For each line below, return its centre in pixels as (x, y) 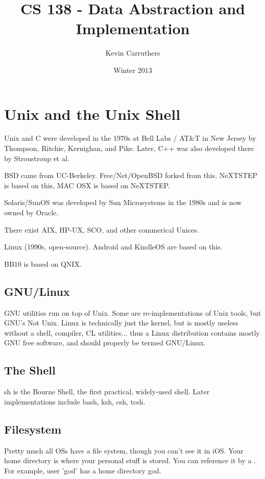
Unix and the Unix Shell (92, 114)
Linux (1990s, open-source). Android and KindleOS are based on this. (113, 247)
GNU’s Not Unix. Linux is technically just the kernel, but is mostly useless (121, 323)
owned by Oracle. (31, 212)
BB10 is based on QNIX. (43, 263)
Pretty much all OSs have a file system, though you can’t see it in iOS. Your (124, 450)
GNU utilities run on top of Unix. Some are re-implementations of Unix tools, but (132, 312)
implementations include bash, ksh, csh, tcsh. (75, 401)
